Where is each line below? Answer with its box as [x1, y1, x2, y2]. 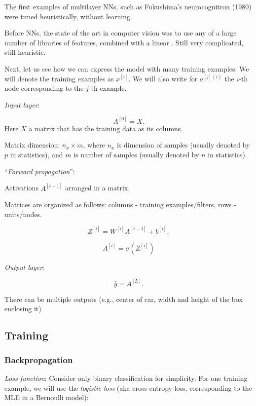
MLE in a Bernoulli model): [4, 392, 89, 403]
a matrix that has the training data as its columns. [29, 123, 183, 133]
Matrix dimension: [4, 140, 60, 150]
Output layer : [4, 261, 45, 272]
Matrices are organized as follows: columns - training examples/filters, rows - [4, 199, 237, 210]
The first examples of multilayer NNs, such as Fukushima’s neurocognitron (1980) [4, 1, 252, 11]
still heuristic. [4, 47, 46, 57]
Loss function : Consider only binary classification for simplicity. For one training [4, 373, 248, 383]
